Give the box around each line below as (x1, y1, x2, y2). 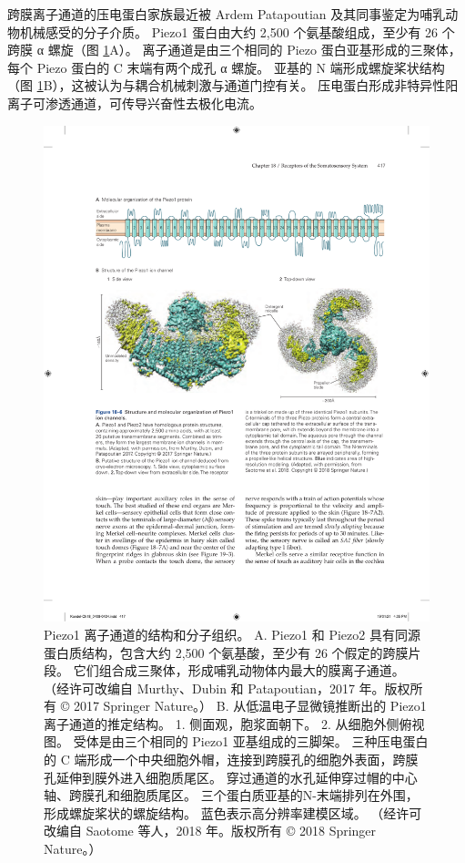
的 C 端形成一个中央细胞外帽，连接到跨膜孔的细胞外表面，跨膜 (44, 750, 419, 769)
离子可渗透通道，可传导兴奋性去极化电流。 (7, 93, 262, 112)
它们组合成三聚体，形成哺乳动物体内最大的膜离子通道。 (73, 661, 405, 680)
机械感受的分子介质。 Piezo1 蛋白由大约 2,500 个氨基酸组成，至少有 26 (19, 22, 439, 41)
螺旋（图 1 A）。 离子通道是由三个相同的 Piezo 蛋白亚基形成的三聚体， (47, 40, 461, 59)
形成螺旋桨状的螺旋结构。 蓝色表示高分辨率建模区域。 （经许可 (44, 803, 422, 822)
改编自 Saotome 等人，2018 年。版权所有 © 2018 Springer (44, 821, 377, 840)
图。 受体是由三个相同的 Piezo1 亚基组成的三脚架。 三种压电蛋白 (44, 732, 429, 751)
